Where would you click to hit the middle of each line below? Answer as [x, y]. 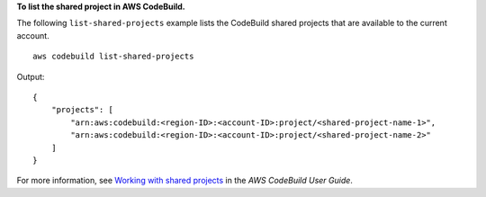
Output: [31, 76]
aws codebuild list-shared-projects [113, 57]
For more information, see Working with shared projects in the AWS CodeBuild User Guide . [184, 181]
